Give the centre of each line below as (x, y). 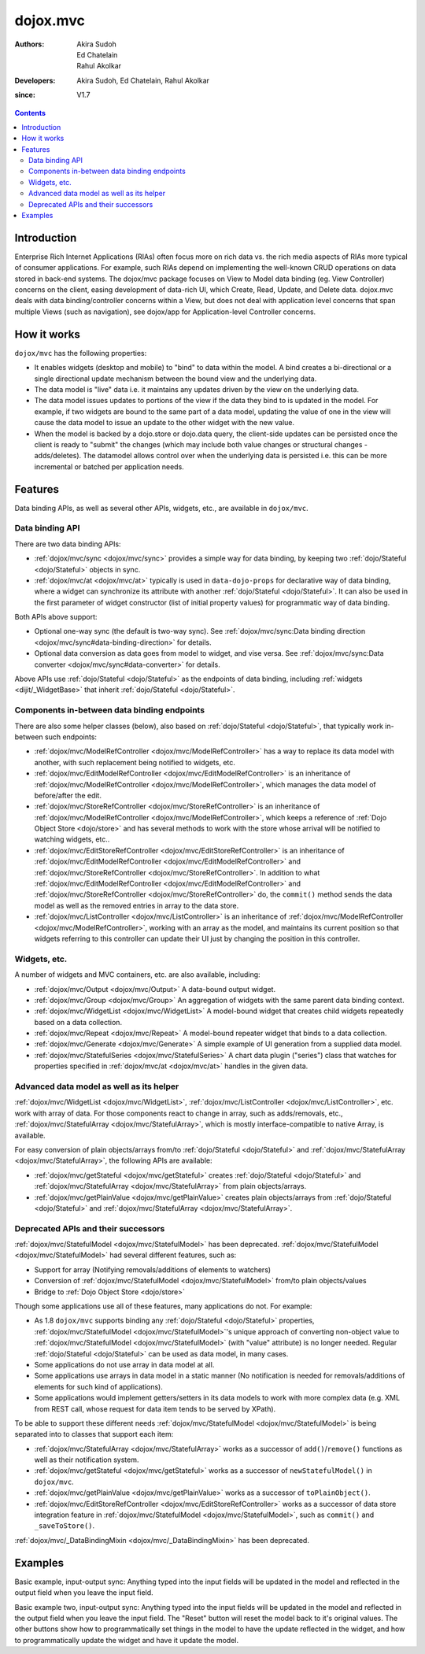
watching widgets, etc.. (72, 839)
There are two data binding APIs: (68, 544)
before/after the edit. (68, 795)
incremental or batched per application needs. (109, 466)
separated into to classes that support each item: (94, 1434)
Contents (30, 113)
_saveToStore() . (65, 1526)
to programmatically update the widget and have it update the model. (127, 1640)
